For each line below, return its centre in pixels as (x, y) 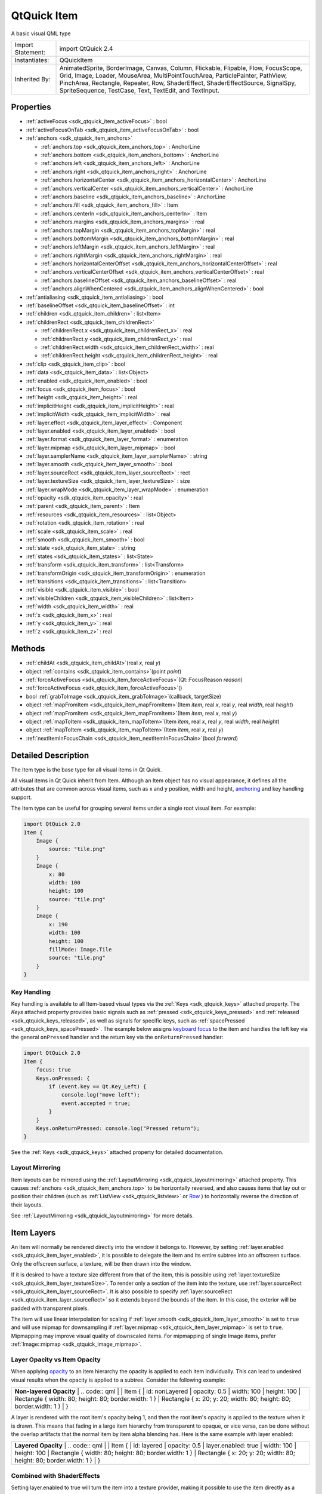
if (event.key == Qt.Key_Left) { (97, 1087)
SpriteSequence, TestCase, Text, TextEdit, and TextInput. (140, 90)
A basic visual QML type (41, 33)
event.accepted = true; (96, 1103)
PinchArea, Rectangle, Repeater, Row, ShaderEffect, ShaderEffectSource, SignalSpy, (178, 82)
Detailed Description (50, 755)
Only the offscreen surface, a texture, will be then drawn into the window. (101, 1263)
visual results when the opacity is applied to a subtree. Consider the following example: (118, 1380)
